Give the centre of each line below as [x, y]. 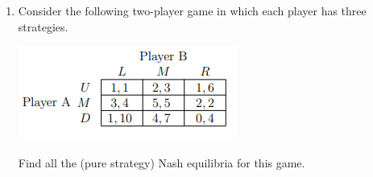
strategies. [43, 26]
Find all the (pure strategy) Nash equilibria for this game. [162, 162]
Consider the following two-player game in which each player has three [192, 10]
